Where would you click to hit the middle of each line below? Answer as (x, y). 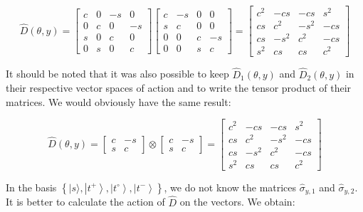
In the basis (31, 187)
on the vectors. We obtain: (237, 202)
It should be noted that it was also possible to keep (117, 74)
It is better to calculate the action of (85, 202)
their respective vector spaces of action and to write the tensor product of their (179, 88)
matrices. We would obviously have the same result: (119, 101)
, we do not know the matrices (230, 187)
